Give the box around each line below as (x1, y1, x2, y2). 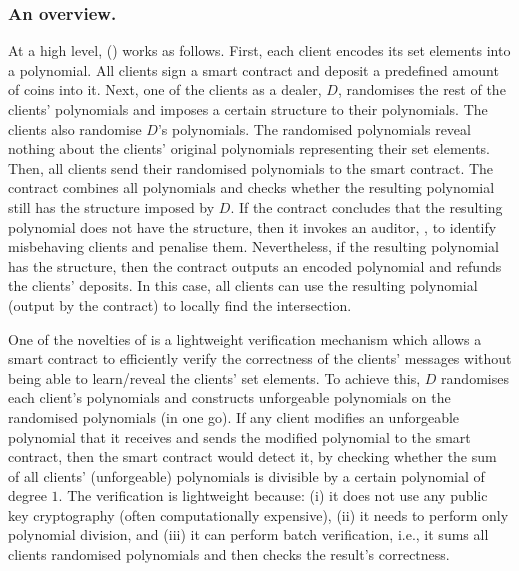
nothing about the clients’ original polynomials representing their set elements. (8, 138, 491, 159)
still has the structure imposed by (8, 196, 215, 217)
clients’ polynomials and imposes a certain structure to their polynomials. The (8, 99, 488, 119)
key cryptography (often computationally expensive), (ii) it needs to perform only (8, 504, 509, 525)
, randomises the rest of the (337, 79, 506, 100)
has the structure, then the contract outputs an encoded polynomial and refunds (8, 255, 502, 276)
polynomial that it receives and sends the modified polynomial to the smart (8, 426, 471, 447)
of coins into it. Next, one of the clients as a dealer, (8, 79, 322, 100)
